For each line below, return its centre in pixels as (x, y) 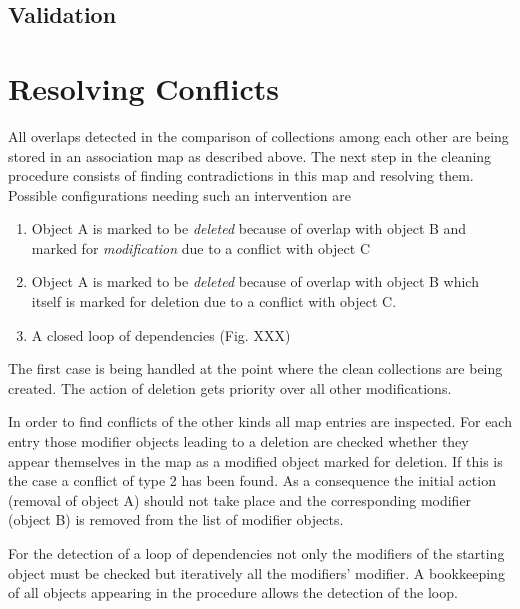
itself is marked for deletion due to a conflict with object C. (214, 301)
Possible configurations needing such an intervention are (179, 194)
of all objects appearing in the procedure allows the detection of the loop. (233, 592)
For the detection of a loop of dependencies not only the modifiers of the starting (256, 553)
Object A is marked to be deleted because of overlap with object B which (255, 281)
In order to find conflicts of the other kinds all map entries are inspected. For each (260, 421)
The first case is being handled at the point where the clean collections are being (255, 368)
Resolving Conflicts (143, 87)
